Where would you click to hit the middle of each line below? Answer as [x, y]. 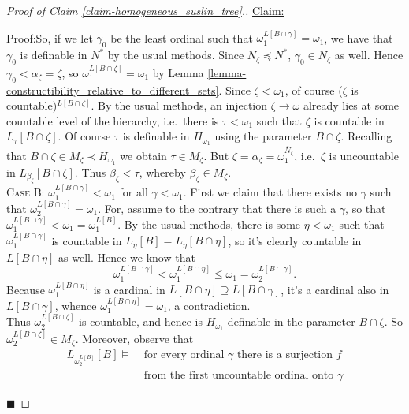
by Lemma [178, 72]
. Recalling [366, 136]
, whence [76, 305]
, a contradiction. [209, 305]
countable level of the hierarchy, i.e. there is [113, 120]
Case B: [26, 192]
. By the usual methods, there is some [209, 224]
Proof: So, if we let [50, 37]
